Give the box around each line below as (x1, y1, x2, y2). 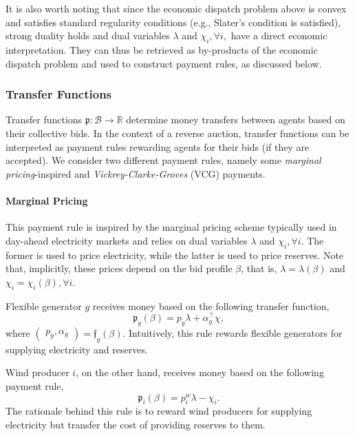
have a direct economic (230, 28, 327, 43)
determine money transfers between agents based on (126, 112, 345, 127)
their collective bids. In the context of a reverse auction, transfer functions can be (6, 125, 349, 140)
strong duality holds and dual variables (6, 28, 170, 43)
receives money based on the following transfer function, (92, 298, 330, 313)
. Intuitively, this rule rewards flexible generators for (122, 326, 343, 340)
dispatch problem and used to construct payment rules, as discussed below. (6, 56, 322, 70)
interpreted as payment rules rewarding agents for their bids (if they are (6, 139, 310, 154)
